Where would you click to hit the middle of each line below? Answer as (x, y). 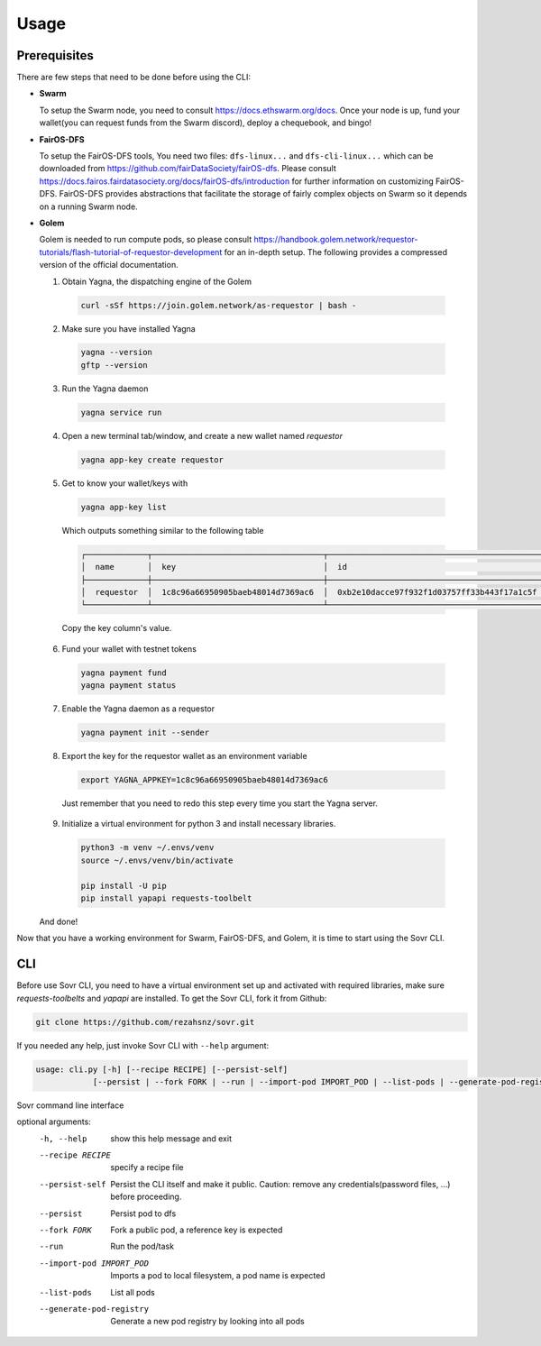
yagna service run (121, 412)
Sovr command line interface (70, 1105)
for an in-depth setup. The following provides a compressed (336, 252)
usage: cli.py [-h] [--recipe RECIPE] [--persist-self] (162, 1069)
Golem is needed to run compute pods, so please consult (146, 240)
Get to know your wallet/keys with (125, 483)
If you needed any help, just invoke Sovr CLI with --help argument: (143, 1045)
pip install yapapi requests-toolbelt (166, 898)
